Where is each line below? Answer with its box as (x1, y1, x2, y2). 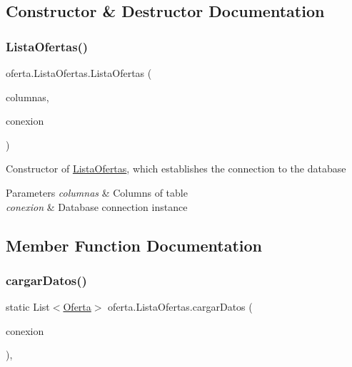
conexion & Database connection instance (6, 199, 188, 214)
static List (6, 299, 50, 314)
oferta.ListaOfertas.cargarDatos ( (108, 299, 253, 314)
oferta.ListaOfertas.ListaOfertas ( (6, 66, 152, 80)
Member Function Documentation (6, 234, 263, 256)
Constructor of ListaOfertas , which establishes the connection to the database (6, 161, 346, 176)
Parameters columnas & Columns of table (6, 185, 188, 200)
